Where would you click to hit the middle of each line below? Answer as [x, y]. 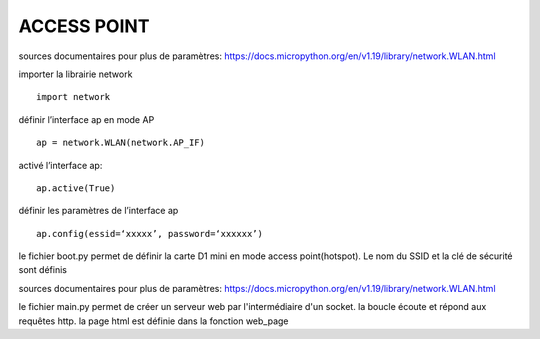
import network [73, 97]
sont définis [42, 270]
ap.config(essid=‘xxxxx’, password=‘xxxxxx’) [150, 233]
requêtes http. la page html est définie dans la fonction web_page [153, 321]
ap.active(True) [76, 188]
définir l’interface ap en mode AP [86, 119]
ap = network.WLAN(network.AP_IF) [120, 143]
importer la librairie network [75, 74]
